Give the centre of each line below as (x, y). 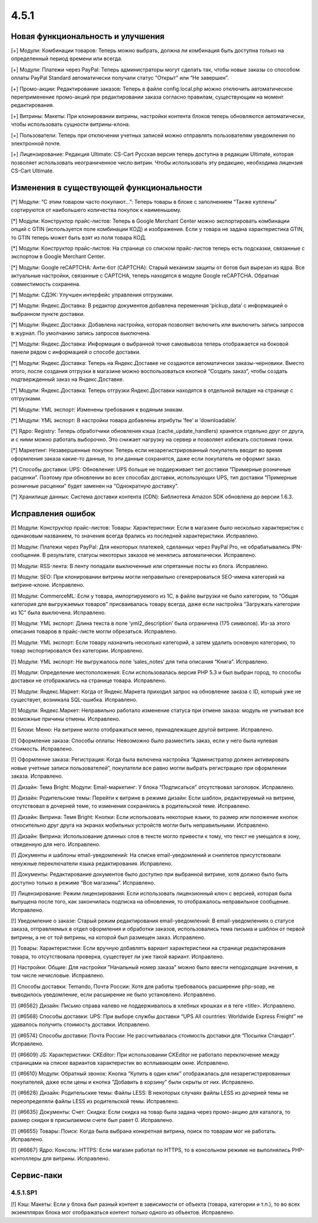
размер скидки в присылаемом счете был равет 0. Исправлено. (92, 1120)
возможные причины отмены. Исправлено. (66, 719)
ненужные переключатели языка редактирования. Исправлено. (92, 863)
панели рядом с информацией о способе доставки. (76, 352)
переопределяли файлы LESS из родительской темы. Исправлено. (95, 1101)
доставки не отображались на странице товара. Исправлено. (89, 681)
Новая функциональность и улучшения (88, 36)
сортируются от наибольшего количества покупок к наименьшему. (96, 210)
